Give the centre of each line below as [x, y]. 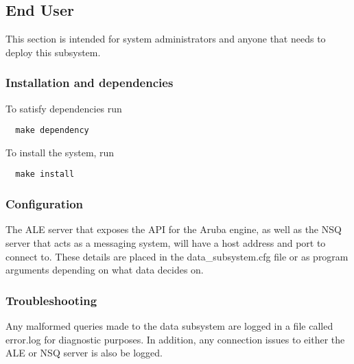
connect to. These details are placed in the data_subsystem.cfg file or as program [177, 256]
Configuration [45, 204]
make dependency [52, 131]
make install [45, 174]
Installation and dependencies [90, 83]
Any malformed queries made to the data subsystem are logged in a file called [169, 325]
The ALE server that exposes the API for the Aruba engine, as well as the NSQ [174, 229]
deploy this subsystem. [53, 52]
